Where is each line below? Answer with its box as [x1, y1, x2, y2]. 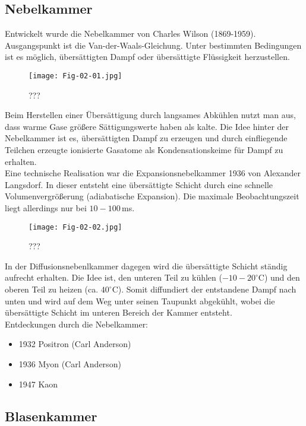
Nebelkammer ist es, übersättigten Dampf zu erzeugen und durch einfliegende [5, 132, 288, 144]
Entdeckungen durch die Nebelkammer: [5, 317, 149, 330]
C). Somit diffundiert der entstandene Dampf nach [112, 283, 296, 295]
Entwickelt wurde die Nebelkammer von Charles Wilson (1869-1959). [5, 27, 256, 40]
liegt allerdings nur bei [5, 201, 87, 214]
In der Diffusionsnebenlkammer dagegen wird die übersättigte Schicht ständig [5, 259, 288, 272]
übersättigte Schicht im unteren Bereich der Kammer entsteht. [5, 306, 232, 319]
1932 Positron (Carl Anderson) [18, 338, 131, 350]
